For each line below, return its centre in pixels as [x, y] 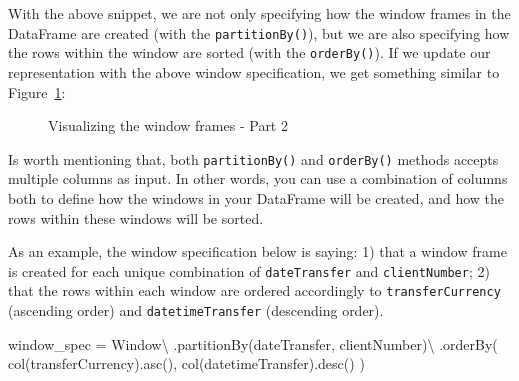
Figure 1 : [37, 91]
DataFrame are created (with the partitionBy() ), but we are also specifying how [259, 32]
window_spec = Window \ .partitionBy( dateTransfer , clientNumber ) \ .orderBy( [253, 343]
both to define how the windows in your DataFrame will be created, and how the [256, 197]
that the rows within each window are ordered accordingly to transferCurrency [254, 290]
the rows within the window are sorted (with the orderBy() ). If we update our [249, 52]
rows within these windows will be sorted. [136, 217]
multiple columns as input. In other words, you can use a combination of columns [258, 178]
